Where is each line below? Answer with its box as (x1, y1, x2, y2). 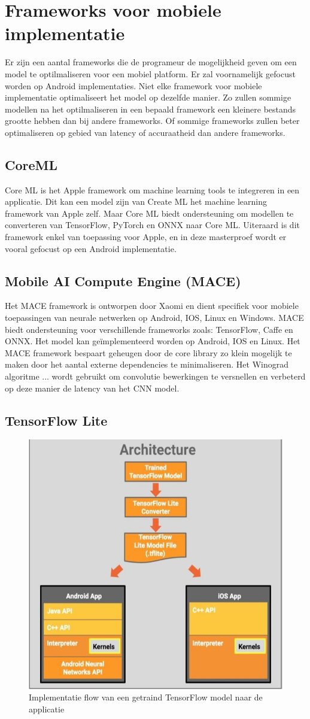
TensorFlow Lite (5, 411, 108, 429)
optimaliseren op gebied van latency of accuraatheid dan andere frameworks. (5, 126, 285, 138)
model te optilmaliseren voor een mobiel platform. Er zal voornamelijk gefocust (5, 67, 296, 80)
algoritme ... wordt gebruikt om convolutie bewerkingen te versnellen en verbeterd (5, 370, 306, 382)
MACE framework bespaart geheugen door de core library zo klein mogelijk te (5, 346, 292, 359)
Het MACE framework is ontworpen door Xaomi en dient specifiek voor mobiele (5, 299, 299, 312)
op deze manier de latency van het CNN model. (5, 381, 180, 394)
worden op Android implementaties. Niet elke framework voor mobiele (5, 79, 262, 92)
